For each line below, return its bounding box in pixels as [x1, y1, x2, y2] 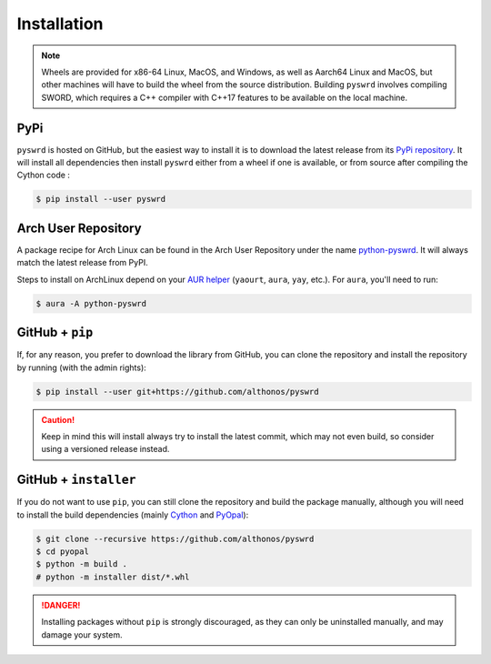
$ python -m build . [35, 559, 127, 569]
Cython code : [16, 169, 70, 181]
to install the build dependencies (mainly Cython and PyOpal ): [16, 509, 249, 520]
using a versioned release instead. [41, 444, 170, 455]
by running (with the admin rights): [16, 362, 147, 373]
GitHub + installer [16, 472, 136, 488]
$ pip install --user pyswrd [35, 194, 166, 205]
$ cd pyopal [35, 546, 90, 557]
